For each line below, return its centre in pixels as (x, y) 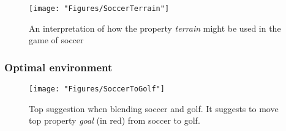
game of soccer (56, 40)
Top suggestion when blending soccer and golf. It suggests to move (154, 108)
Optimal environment (58, 67)
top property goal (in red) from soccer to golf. (115, 120)
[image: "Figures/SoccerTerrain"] (99, 9)
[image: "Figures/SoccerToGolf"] (97, 89)
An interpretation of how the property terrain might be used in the (155, 28)
